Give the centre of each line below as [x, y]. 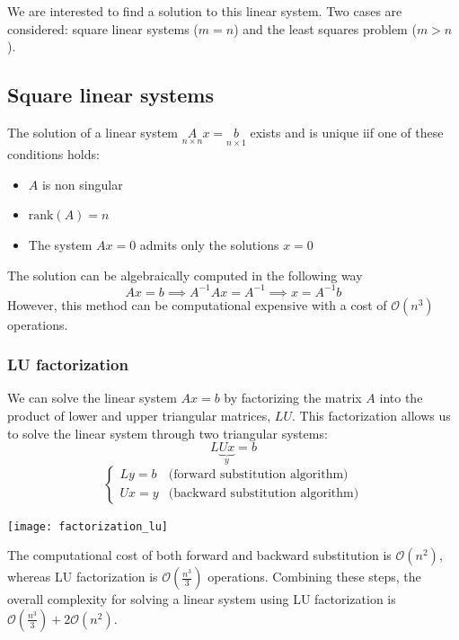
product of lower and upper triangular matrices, [139, 416]
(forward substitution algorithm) [258, 475]
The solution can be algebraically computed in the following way [185, 275]
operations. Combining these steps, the [314, 577]
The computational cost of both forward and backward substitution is [199, 555]
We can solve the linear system [92, 398]
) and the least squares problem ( [325, 28]
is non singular [82, 184]
